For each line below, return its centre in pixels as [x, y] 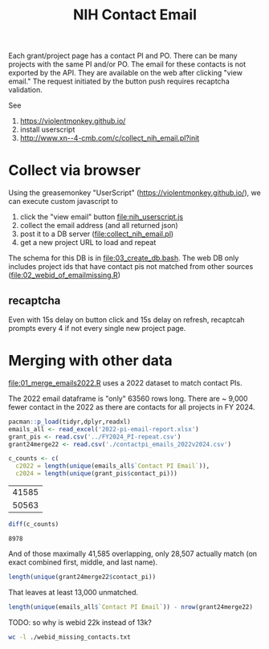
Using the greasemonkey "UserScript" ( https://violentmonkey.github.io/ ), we [134, 193]
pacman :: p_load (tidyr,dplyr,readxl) [69, 422]
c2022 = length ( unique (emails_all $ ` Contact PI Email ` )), [113, 466]
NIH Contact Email [135, 15]
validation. [25, 90]
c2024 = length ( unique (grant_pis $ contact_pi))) [97, 474]
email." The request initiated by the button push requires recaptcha [119, 81]
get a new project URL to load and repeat [88, 243]
